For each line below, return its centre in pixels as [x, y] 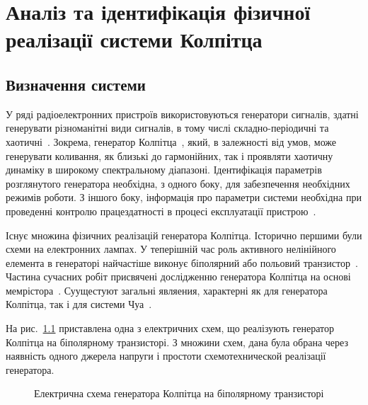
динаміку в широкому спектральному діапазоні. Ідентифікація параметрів [164, 170]
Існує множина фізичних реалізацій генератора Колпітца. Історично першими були [184, 235]
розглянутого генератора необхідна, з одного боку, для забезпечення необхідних [178, 183]
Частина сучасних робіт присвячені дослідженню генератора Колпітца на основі [178, 276]
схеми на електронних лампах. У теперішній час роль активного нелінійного [171, 249]
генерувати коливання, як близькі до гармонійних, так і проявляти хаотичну [169, 155]
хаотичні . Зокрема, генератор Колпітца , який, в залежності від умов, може [171, 141]
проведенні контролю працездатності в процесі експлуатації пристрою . [161, 211]
